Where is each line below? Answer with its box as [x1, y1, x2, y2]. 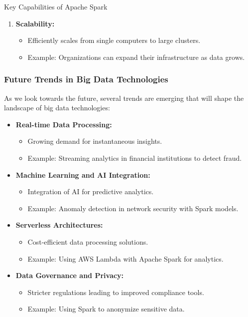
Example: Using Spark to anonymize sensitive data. [27, 304, 185, 314]
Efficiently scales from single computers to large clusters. [27, 35, 201, 45]
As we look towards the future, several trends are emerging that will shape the [4, 92, 244, 103]
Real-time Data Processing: [15, 119, 112, 129]
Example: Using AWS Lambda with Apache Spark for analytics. [27, 253, 224, 264]
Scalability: [15, 18, 55, 28]
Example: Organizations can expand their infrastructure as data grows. [27, 51, 245, 62]
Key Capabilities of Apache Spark [4, 1, 108, 11]
